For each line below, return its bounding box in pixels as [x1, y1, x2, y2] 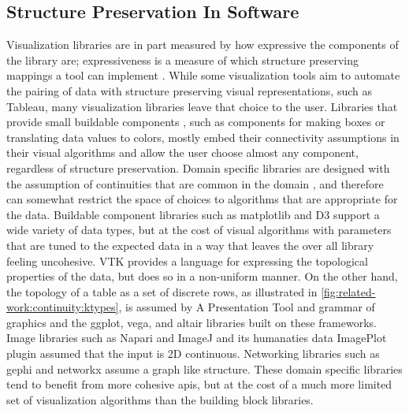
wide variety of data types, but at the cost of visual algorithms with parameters [6, 221, 392, 238]
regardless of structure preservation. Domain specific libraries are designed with [6, 159, 390, 176]
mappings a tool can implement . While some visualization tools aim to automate [6, 67, 400, 84]
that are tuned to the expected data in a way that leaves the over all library [6, 236, 374, 253]
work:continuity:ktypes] [6, 299, 119, 315]
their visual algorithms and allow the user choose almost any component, [6, 144, 359, 161]
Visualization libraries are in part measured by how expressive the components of [6, 36, 399, 53]
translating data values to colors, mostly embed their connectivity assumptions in [6, 128, 400, 145]
